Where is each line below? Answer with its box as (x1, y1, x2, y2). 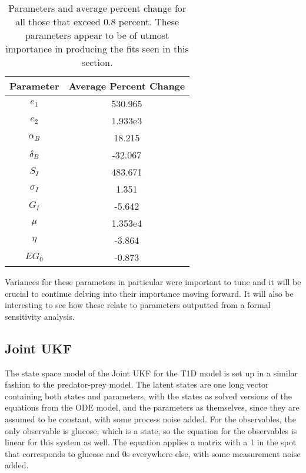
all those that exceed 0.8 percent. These (15, 15, 179, 28)
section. (81, 55, 113, 69)
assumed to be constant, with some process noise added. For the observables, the (5, 412, 296, 425)
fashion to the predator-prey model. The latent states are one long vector (5, 378, 269, 391)
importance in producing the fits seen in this (5, 42, 189, 55)
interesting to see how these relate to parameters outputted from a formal (5, 299, 271, 311)
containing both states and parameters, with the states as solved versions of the (5, 389, 292, 402)
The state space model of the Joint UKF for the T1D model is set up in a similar (5, 366, 298, 379)
